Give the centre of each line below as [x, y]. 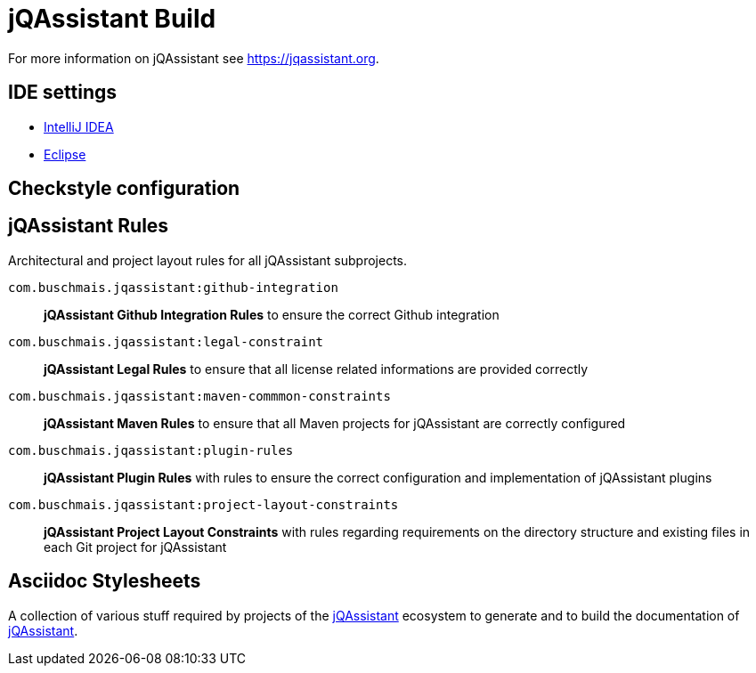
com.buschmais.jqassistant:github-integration [173, 287]
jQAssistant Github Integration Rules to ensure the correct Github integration [272, 314]
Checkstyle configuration [124, 189]
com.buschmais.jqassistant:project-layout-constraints [203, 504]
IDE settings [63, 93]
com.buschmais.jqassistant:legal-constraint [166, 341]
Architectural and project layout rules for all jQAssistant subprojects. [208, 260]
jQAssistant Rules [89, 226]
